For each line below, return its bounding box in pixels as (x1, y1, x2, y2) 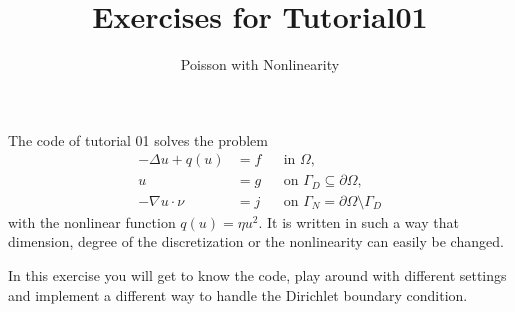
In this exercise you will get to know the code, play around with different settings (8, 265, 507, 286)
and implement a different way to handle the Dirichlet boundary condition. (8, 284, 468, 305)
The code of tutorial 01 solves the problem (8, 129, 268, 150)
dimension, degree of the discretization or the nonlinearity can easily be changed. (8, 231, 504, 252)
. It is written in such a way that (258, 211, 459, 232)
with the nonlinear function (8, 211, 176, 232)
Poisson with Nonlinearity (180, 54, 340, 75)
